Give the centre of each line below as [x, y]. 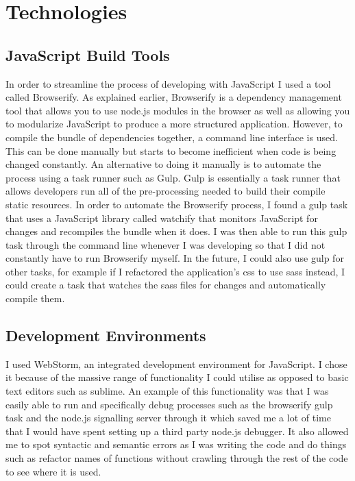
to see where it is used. [53, 471]
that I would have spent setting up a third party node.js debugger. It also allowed [177, 431]
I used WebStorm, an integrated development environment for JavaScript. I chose [176, 363]
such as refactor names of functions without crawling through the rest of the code [177, 458]
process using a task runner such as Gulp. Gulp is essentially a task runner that [173, 177]
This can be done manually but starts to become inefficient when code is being [171, 150]
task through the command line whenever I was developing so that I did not [166, 244]
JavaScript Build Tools [88, 54]
